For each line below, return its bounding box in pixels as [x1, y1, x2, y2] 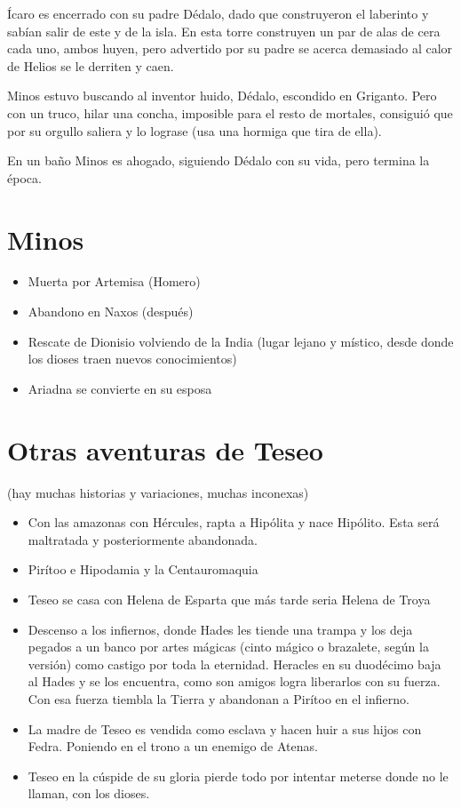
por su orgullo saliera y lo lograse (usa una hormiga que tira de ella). [7, 121, 382, 140]
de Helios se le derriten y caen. [7, 56, 174, 75]
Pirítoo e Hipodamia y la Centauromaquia [28, 560, 258, 579]
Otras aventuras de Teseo [7, 431, 323, 468]
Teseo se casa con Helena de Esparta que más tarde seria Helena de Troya [28, 589, 431, 608]
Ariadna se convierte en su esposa [28, 379, 212, 397]
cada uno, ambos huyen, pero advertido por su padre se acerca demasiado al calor [7, 39, 453, 58]
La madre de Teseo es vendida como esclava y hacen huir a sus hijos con [28, 719, 422, 738]
